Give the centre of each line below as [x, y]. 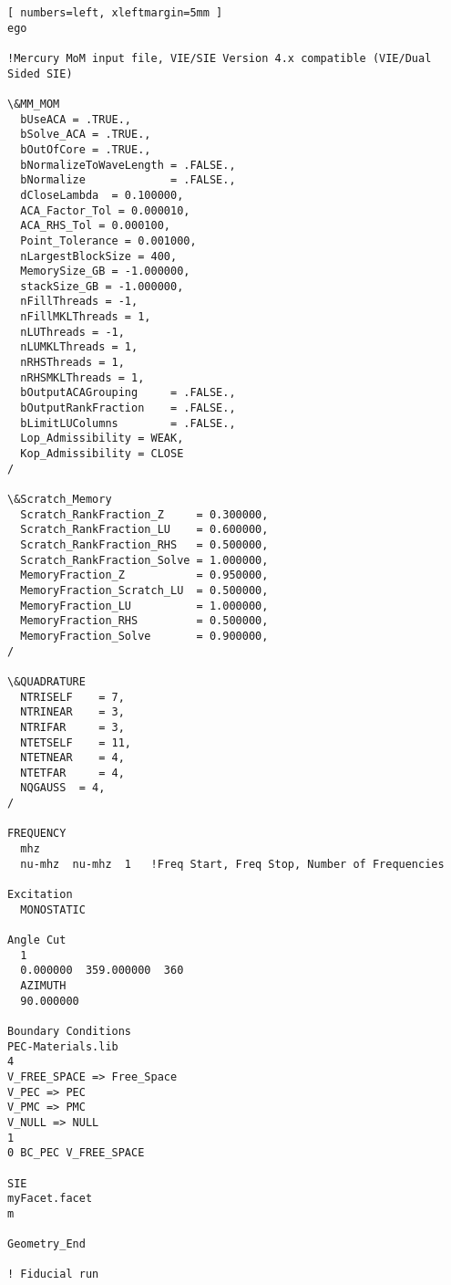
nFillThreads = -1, [79, 302]
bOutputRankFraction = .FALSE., [128, 408]
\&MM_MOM [34, 104]
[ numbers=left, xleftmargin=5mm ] [115, 13]
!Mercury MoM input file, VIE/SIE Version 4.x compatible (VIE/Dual [220, 58]
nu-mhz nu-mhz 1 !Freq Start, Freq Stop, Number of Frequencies [232, 864]
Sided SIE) [40, 73]
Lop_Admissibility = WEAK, [102, 439]
